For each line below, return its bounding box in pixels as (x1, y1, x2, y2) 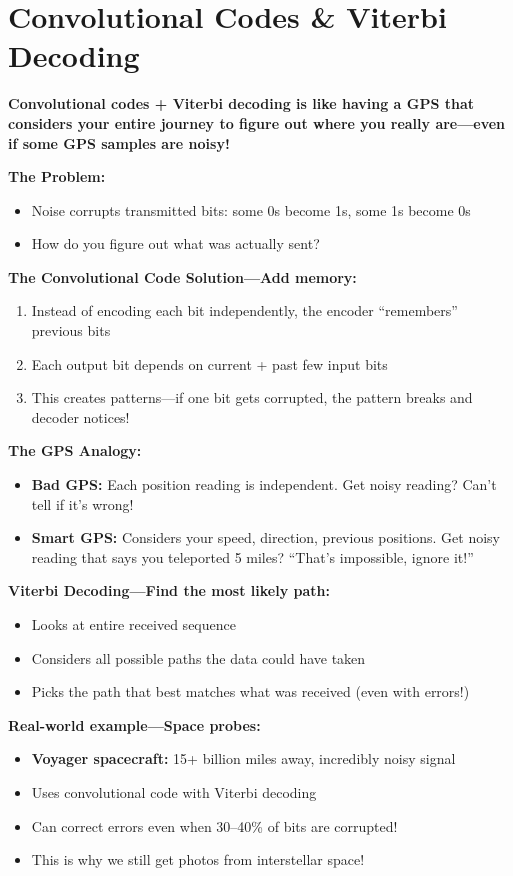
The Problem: (8, 166, 106, 187)
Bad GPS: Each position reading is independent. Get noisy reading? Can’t (31, 474, 497, 495)
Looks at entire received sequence (31, 614, 236, 634)
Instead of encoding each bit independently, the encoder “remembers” (31, 300, 458, 321)
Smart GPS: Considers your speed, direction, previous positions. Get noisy (31, 527, 501, 548)
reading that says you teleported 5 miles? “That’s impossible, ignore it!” (31, 546, 474, 567)
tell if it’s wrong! (31, 493, 134, 514)
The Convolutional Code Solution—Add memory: (8, 266, 357, 287)
